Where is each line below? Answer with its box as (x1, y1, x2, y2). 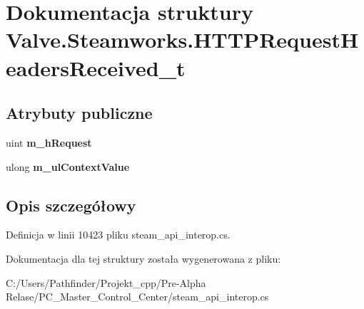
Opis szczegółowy (6, 194, 136, 216)
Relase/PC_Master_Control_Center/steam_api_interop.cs (6, 289, 269, 304)
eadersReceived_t (6, 53, 186, 82)
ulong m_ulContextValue (6, 159, 130, 174)
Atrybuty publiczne (6, 102, 153, 124)
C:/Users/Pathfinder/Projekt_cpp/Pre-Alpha (6, 275, 206, 290)
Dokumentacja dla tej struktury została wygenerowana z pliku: (6, 251, 281, 266)
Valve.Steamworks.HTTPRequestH (6, 25, 359, 54)
